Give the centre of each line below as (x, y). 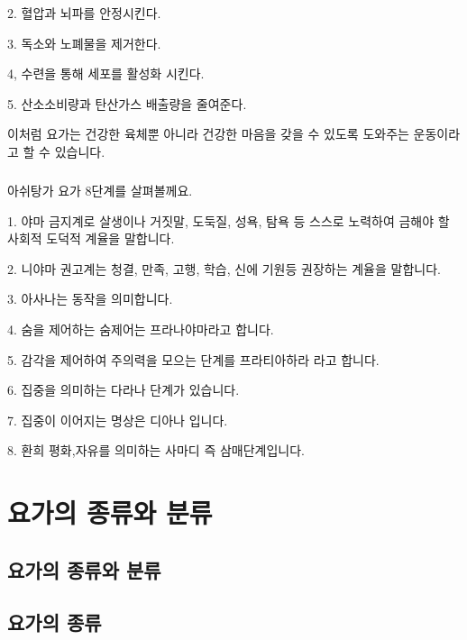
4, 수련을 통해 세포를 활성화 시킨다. (106, 73)
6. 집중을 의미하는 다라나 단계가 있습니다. (124, 390)
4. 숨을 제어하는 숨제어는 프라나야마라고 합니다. (141, 329)
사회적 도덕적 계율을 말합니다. (91, 238)
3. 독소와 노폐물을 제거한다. (84, 43)
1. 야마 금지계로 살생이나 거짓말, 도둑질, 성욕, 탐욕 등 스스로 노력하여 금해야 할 (229, 220)
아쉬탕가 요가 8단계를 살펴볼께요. (100, 190)
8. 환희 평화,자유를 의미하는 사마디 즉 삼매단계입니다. (156, 450)
